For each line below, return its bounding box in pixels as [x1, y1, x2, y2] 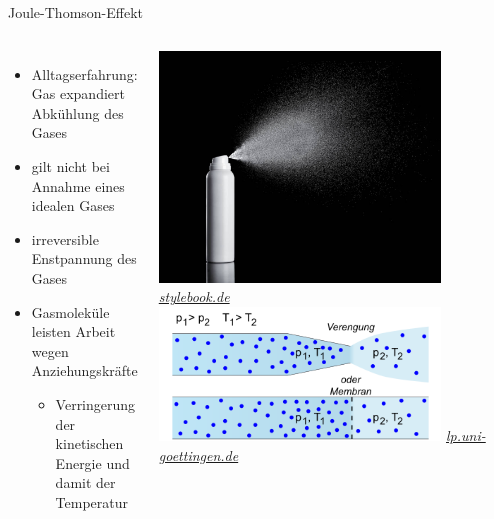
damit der [55, 472, 116, 493]
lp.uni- [446, 425, 486, 446]
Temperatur [55, 491, 129, 512]
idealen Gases [31, 195, 115, 216]
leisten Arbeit [31, 321, 116, 342]
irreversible [31, 228, 99, 249]
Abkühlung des [31, 102, 124, 123]
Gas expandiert [31, 83, 125, 104]
